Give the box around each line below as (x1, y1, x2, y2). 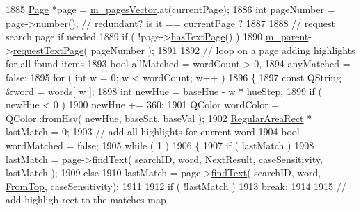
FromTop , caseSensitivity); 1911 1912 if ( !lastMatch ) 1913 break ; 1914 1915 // (6, 178, 346, 193)
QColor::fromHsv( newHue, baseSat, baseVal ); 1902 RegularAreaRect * (6, 110, 312, 125)
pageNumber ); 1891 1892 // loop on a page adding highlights (90, 42, 355, 57)
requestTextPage (13, 42, 84, 57)
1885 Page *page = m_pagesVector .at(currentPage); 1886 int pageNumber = (6, 2, 335, 16)
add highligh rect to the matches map (6, 192, 166, 207)
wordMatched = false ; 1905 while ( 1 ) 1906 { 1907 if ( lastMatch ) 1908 (6, 137, 314, 152)
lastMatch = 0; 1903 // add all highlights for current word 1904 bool (6, 124, 300, 139)
